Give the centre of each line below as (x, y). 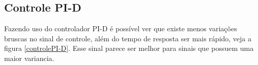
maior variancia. (29, 58)
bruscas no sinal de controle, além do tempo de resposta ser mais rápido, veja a (128, 38)
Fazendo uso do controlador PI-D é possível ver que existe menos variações (121, 28)
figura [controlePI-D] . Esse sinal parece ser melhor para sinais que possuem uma (129, 48)
